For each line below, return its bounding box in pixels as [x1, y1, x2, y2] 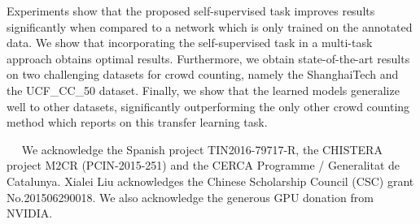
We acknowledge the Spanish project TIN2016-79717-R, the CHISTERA [21, 140, 383, 157]
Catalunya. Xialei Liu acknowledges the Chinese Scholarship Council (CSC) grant [7, 172, 414, 189]
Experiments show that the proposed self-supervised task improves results [7, 2, 375, 19]
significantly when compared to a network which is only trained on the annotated [7, 18, 413, 35]
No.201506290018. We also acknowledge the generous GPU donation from [7, 188, 374, 205]
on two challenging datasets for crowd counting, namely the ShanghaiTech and [7, 66, 399, 83]
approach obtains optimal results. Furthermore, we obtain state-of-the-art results [7, 50, 410, 67]
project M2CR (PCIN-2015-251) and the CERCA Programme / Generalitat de [7, 157, 400, 174]
